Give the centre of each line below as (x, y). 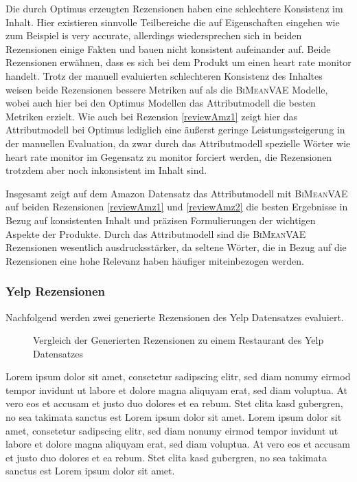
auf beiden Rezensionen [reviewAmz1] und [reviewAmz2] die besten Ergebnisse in (177, 207)
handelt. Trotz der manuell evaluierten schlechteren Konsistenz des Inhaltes (164, 75)
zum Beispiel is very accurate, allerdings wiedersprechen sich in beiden (154, 35)
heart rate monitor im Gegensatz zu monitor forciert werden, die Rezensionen (169, 156)
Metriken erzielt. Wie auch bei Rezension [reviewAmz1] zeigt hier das (152, 116)
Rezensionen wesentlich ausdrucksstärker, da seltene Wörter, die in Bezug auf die (176, 247)
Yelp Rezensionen (55, 291)
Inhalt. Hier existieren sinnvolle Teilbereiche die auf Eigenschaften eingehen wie (173, 22)
